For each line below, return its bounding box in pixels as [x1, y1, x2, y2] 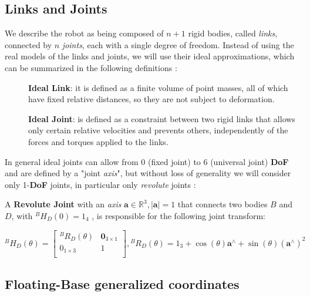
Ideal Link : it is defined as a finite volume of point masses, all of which [28, 81, 288, 93]
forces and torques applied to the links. [28, 135, 169, 147]
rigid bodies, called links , [188, 27, 278, 39]
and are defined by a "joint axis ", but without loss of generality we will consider [5, 167, 291, 179]
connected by [5, 38, 52, 51]
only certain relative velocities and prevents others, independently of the [28, 124, 288, 136]
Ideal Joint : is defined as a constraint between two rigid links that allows [28, 112, 295, 125]
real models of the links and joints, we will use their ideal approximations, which [5, 50, 295, 62]
